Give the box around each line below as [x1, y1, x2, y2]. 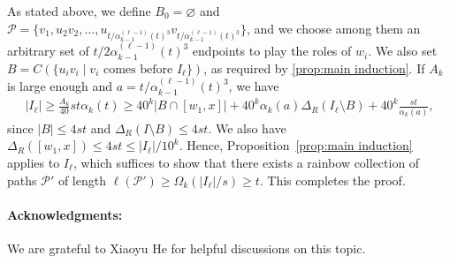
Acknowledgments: [7, 205, 123, 223]
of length [57, 170, 106, 189]
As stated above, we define [7, 2, 151, 19]
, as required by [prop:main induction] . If [203, 58, 425, 77]
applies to [7, 154, 60, 171]
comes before [103, 63, 173, 76]
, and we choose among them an [246, 19, 421, 37]
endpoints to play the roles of [192, 41, 352, 60]
